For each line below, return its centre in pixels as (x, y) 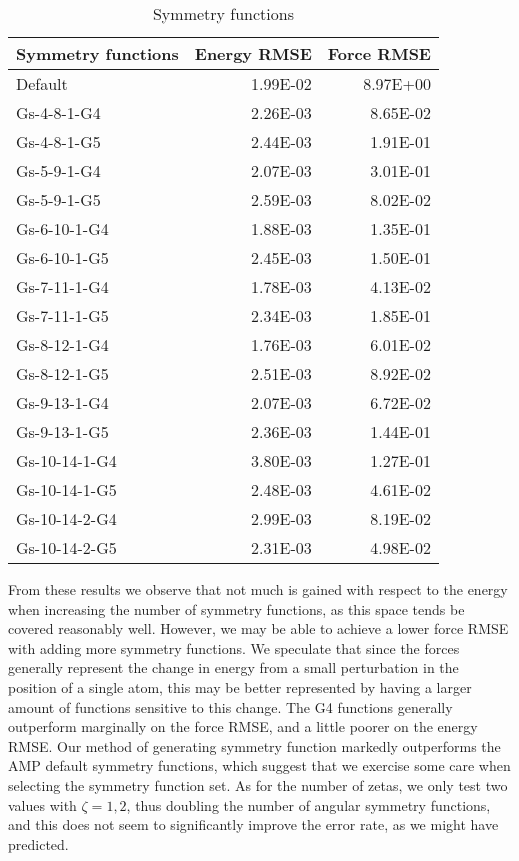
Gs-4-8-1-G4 (58, 112)
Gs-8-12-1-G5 (62, 373)
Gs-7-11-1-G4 (62, 286)
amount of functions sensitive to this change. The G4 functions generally (230, 706)
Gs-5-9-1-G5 (58, 199)
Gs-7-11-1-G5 (62, 315)
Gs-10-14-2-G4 (66, 518)
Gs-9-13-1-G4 (62, 402)
